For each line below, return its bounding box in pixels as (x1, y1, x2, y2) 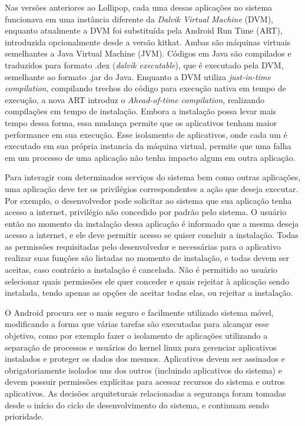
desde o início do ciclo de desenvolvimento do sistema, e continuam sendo (5, 398, 269, 411)
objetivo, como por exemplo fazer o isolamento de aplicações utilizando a (5, 329, 268, 342)
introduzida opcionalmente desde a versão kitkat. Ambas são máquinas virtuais (5, 35, 291, 48)
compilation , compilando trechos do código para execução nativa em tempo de (5, 82, 286, 94)
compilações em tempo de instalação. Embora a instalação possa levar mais (5, 105, 277, 117)
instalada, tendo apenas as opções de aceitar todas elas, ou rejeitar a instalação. (5, 286, 293, 299)
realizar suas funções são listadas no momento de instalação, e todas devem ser (5, 252, 289, 264)
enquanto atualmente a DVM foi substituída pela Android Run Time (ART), (5, 24, 283, 37)
